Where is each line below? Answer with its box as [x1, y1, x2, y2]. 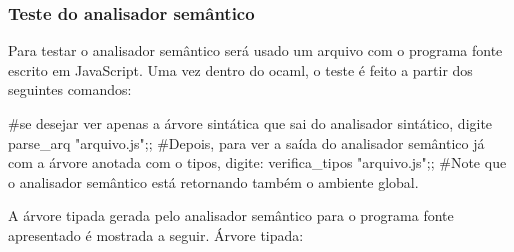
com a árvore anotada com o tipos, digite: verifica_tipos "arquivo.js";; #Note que [8, 152, 507, 173]
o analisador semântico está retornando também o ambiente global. [8, 171, 419, 192]
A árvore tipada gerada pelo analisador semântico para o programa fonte [8, 205, 454, 226]
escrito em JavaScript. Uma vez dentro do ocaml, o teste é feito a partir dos [8, 59, 473, 80]
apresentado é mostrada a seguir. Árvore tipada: [8, 224, 304, 245]
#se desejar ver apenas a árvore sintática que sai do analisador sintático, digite [8, 113, 493, 133]
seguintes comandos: [8, 79, 132, 100]
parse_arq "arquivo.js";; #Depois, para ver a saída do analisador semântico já [8, 132, 485, 153]
